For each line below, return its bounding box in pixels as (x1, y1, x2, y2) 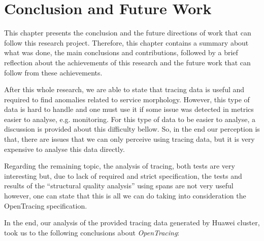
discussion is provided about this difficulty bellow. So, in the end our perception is (4, 124, 260, 134)
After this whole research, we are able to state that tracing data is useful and (4, 84, 245, 95)
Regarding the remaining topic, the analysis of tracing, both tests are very (4, 160, 235, 171)
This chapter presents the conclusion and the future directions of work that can (4, 27, 251, 38)
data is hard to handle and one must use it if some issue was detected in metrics (4, 104, 254, 114)
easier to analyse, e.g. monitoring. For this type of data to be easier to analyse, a (4, 113, 255, 124)
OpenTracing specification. (4, 200, 87, 211)
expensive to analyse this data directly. (4, 143, 125, 154)
